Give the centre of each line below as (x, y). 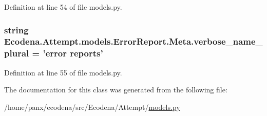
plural (17, 53)
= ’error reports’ (68, 53)
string (16, 30)
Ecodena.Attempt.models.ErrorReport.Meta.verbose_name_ (133, 41)
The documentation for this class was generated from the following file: (116, 90)
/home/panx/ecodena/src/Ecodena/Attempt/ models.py (92, 107)
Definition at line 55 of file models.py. (63, 72)
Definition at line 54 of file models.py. (63, 7)
